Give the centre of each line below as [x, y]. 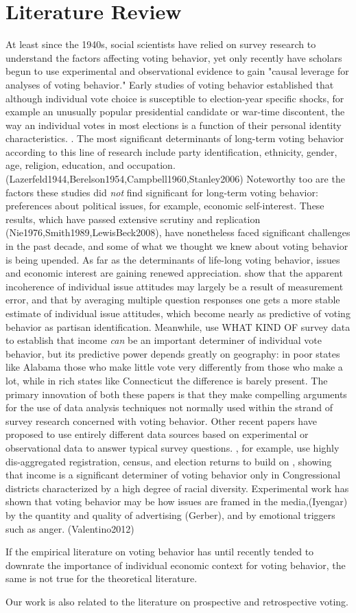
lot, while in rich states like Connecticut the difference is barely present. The [167, 380]
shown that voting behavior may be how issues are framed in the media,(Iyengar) [177, 501]
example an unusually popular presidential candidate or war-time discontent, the [175, 112]
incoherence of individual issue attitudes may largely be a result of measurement [175, 286]
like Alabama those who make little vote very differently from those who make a [174, 367]
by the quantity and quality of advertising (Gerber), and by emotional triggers [170, 514]
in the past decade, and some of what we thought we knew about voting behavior [177, 246]
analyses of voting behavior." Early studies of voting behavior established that [170, 84]
